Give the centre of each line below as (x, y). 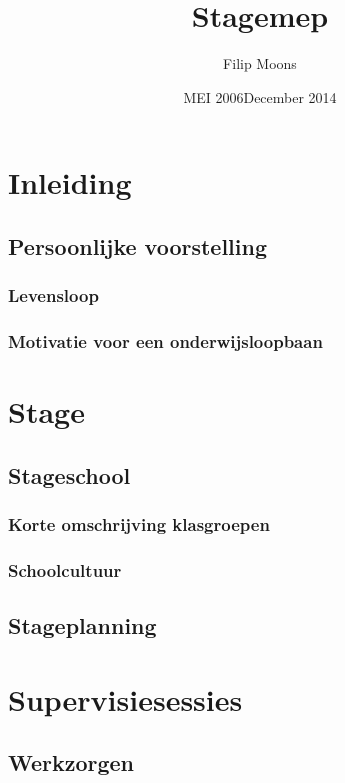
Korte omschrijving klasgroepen (139, 524)
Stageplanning (82, 625)
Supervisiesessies (125, 698)
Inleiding (70, 182)
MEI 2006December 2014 (260, 96)
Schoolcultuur (65, 569)
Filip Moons (260, 63)
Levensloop (53, 295)
